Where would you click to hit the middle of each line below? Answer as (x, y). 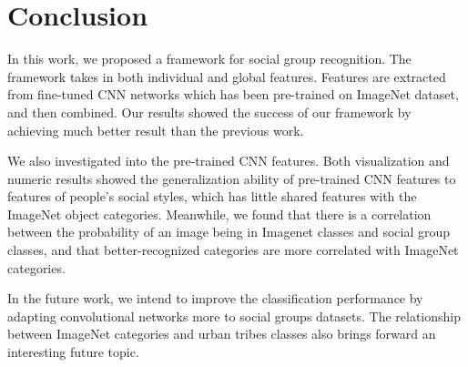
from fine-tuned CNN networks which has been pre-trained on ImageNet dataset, (233, 94)
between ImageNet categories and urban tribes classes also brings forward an (222, 334)
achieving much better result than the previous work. (156, 130)
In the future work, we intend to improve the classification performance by (215, 298)
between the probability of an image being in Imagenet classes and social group (229, 232)
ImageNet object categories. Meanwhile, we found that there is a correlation (219, 214)
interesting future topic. (73, 352)
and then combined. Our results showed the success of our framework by (209, 112)
